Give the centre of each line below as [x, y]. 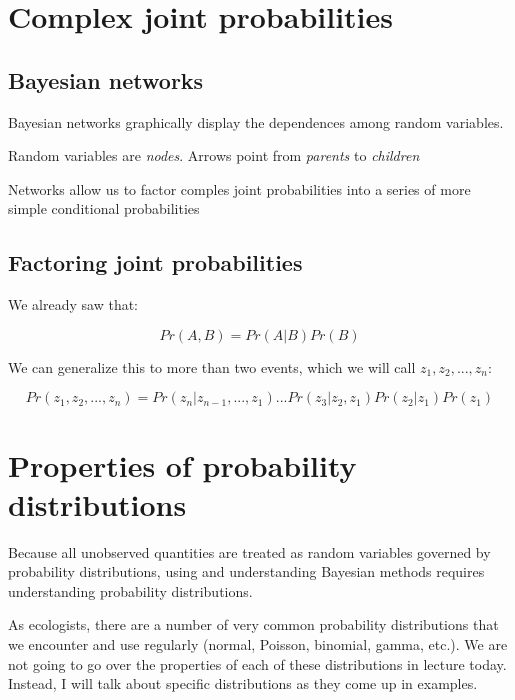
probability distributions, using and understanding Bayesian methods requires [246, 571]
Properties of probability [182, 464]
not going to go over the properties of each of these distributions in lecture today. [257, 663]
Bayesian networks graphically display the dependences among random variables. [256, 121]
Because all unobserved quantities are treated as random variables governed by [249, 551]
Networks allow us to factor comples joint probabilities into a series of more [239, 188]
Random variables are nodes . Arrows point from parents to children [214, 155]
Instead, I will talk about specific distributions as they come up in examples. [243, 683]
